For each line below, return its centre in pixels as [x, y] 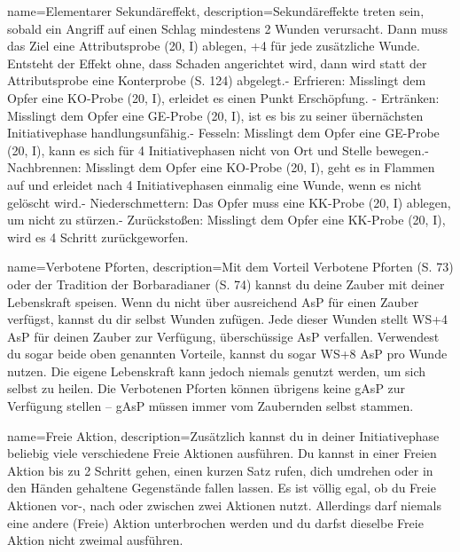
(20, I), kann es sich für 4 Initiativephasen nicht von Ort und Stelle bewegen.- [218, 150]
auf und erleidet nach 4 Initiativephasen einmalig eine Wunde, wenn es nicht [214, 184]
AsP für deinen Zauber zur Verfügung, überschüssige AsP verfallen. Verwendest [223, 336]
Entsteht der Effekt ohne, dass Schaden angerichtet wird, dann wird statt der [217, 63]
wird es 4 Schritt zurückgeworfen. [98, 237]
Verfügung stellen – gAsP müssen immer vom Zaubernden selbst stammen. [211, 406]
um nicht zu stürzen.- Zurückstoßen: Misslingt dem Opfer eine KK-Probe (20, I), [226, 220]
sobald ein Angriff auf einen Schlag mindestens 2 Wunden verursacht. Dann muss [228, 28]
